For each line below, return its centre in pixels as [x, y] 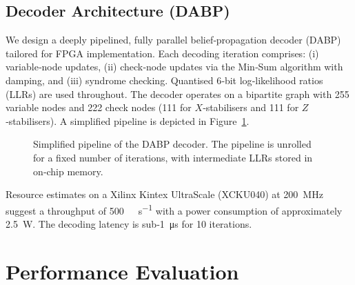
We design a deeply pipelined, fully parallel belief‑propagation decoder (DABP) [173, 40]
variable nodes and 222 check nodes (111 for [99, 107]
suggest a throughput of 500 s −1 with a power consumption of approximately [174, 209]
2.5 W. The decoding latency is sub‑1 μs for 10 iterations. [129, 223]
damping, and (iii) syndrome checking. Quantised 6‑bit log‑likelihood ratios [164, 80]
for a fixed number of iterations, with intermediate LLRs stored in [173, 157]
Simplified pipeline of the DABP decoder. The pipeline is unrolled [172, 144]
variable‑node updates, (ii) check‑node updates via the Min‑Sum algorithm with [174, 67]
